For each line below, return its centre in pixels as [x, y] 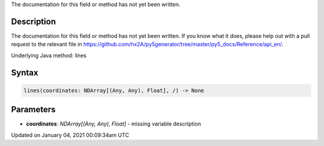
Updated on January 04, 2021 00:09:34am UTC [70, 135]
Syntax [25, 72]
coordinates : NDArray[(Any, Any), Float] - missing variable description [113, 124]
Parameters [33, 110]
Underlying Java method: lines [49, 55]
